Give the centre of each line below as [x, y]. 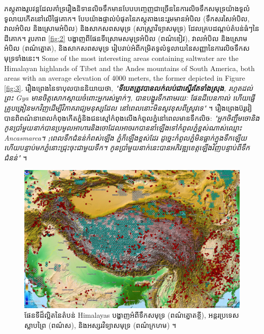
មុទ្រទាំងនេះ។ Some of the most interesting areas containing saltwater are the [121, 58]
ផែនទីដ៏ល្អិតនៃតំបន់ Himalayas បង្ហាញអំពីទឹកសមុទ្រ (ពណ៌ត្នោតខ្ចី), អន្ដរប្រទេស [132, 315]
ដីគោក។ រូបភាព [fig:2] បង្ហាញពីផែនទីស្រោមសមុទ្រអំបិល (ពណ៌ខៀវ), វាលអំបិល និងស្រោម [126, 38]
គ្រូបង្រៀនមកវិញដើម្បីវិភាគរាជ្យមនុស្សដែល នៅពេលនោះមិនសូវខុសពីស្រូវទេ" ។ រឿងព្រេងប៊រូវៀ [128, 107]
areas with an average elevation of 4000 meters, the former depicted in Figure [125, 78]
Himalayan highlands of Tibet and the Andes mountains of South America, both [129, 68]
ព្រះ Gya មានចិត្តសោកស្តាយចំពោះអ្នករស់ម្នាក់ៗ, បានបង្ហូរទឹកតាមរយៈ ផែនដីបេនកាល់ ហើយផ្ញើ [129, 98]
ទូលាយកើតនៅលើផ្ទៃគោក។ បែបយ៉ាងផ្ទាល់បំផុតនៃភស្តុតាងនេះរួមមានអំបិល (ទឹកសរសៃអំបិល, [127, 18]
